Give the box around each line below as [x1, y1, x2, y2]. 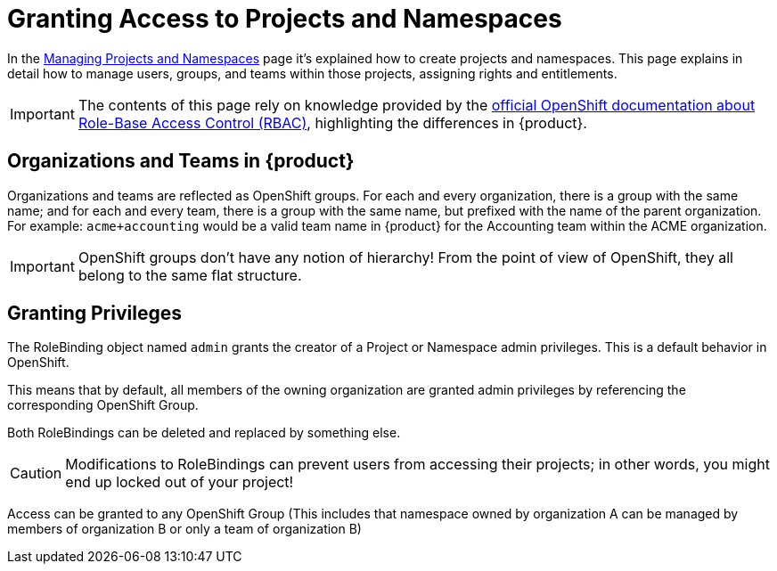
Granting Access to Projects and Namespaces [7, 4, 562, 34]
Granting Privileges [7, 302, 182, 325]
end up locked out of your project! [65, 473, 294, 492]
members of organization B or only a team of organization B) [7, 521, 362, 537]
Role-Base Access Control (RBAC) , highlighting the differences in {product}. [78, 113, 587, 132]
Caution [10, 464, 62, 483]
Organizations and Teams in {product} [7, 150, 355, 173]
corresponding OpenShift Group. [7, 397, 199, 413]
